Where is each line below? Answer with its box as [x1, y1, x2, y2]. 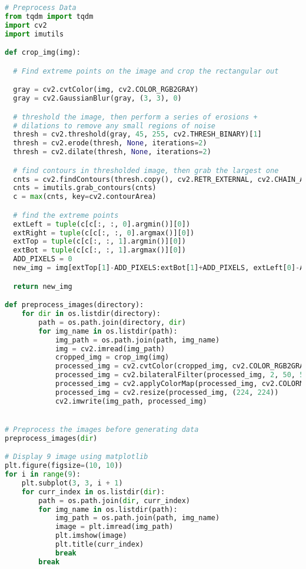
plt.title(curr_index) [55, 540, 144, 549]
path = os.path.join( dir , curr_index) [38, 496, 191, 505]
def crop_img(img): [5, 48, 81, 57]
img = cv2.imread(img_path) [55, 344, 165, 353]
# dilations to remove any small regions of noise [13, 121, 215, 130]
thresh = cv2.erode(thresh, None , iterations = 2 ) [13, 139, 207, 148]
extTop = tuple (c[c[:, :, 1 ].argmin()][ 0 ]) [13, 237, 186, 246]
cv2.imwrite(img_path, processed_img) [55, 397, 207, 405]
